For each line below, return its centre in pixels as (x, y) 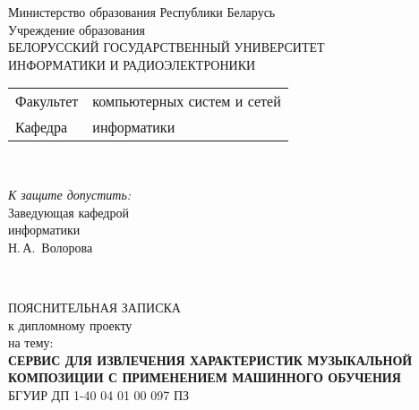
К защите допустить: (70, 194)
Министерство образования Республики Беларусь (142, 12)
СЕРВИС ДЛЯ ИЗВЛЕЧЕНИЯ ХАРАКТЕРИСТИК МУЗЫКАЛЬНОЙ (210, 359)
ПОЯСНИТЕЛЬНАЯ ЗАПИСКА (94, 307)
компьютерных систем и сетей (187, 101)
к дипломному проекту (70, 325)
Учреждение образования (77, 29)
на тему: (31, 342)
